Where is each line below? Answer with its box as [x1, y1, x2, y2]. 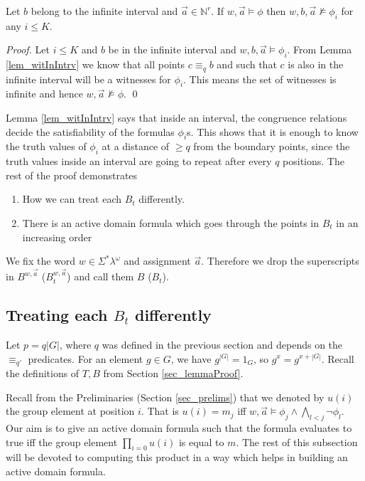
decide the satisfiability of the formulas [6, 124, 175, 139]
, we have [170, 351, 212, 366]
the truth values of [6, 139, 87, 154]
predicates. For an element [28, 351, 143, 366]
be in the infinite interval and [108, 42, 236, 57]
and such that [217, 57, 277, 72]
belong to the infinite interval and [31, 4, 178, 18]
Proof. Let [6, 42, 50, 57]
